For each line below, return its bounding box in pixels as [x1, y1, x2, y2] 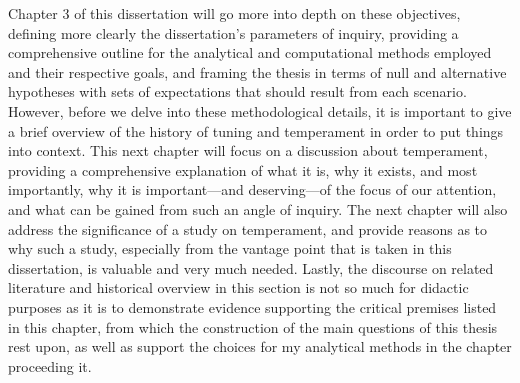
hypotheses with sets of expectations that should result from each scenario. [8, 81, 467, 102]
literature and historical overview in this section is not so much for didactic [8, 277, 469, 298]
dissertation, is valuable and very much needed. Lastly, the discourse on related [8, 257, 494, 278]
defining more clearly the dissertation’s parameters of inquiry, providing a [8, 22, 459, 43]
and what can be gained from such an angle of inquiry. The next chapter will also [8, 198, 508, 219]
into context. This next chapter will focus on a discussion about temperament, [8, 140, 488, 161]
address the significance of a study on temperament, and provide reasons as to [8, 218, 488, 239]
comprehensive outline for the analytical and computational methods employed [8, 42, 492, 63]
